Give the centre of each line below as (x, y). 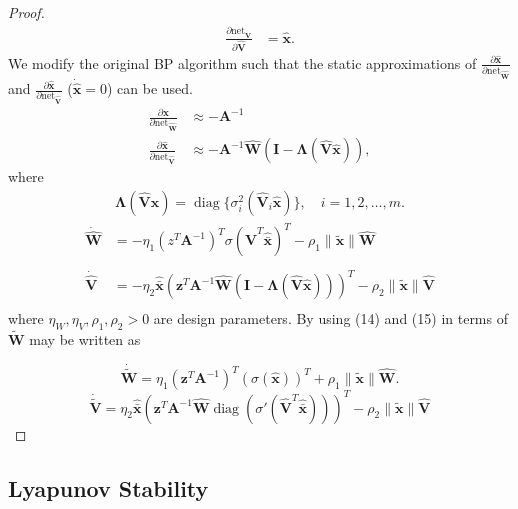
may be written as (85, 339)
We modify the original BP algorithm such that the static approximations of (242, 62)
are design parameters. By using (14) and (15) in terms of (330, 318)
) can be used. (149, 88)
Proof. (26, 12)
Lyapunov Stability (108, 487)
